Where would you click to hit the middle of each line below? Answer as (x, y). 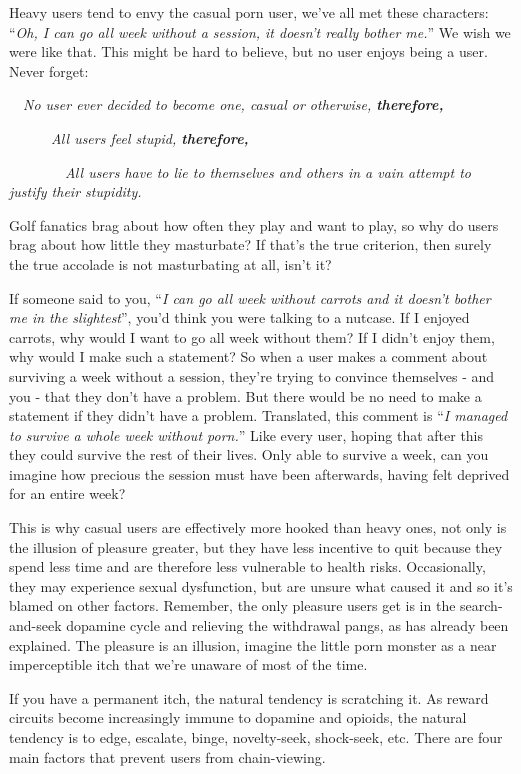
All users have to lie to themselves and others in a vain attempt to (268, 171)
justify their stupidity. (75, 191)
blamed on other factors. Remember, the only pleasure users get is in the (232, 605)
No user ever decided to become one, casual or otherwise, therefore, (233, 104)
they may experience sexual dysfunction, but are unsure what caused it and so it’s (261, 585)
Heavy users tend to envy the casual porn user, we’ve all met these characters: (249, 12)
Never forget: (49, 70)
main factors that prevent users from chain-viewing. (167, 756)
